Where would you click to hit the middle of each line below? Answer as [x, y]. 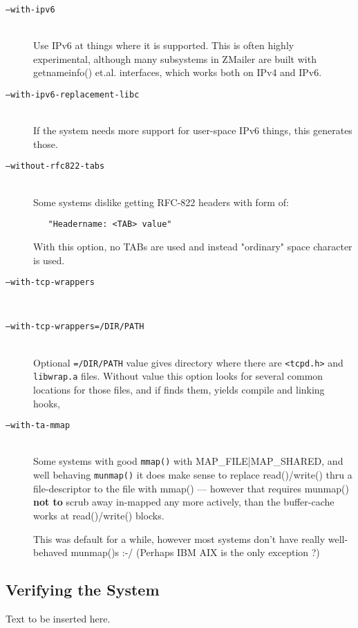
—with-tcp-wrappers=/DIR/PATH [75, 327]
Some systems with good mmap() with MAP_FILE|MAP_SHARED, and [188, 461]
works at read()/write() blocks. [99, 515]
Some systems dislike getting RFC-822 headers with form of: [161, 202]
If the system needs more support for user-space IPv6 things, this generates [193, 130]
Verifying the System [83, 590]
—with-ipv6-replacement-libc [73, 95]
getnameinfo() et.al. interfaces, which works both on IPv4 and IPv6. [178, 72]
